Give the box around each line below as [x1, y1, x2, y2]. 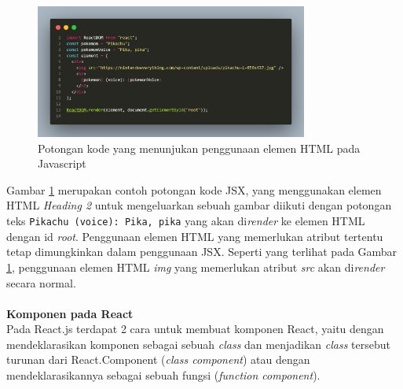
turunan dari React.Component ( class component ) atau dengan [6, 351, 310, 368]
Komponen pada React [6, 305, 134, 321]
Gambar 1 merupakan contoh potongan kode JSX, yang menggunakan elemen [6, 181, 382, 198]
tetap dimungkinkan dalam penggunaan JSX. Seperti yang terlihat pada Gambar [6, 243, 398, 260]
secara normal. [6, 274, 76, 291]
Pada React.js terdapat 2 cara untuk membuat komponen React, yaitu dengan [6, 320, 384, 337]
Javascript [38, 155, 86, 172]
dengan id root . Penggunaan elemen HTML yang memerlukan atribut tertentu [6, 228, 383, 244]
